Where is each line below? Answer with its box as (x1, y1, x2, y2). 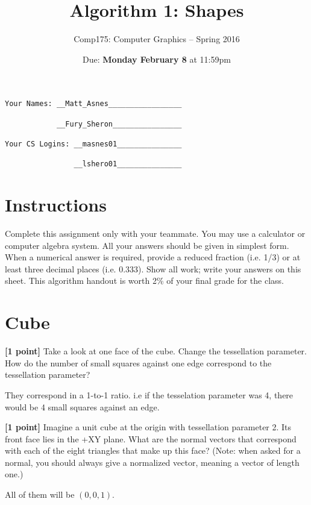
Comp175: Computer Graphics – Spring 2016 (74, 33, 240, 45)
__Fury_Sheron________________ (56, 119, 182, 128)
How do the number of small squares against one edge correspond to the (5, 356, 272, 369)
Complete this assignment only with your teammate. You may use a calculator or (5, 227, 306, 240)
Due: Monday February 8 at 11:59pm (83, 52, 231, 65)
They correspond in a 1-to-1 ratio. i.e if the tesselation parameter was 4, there (5, 388, 294, 401)
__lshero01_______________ (74, 160, 182, 169)
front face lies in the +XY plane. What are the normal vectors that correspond (5, 432, 297, 445)
